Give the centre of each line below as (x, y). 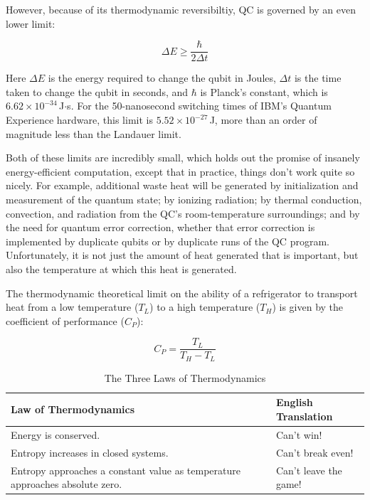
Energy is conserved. (55, 434)
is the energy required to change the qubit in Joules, (162, 78)
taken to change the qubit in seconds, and (97, 91)
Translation (304, 416)
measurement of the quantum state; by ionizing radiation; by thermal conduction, (184, 199)
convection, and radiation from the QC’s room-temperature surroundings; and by (183, 213)
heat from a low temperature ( (72, 307)
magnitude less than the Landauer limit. (94, 133)
